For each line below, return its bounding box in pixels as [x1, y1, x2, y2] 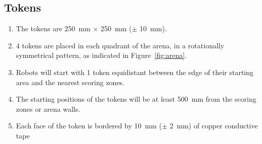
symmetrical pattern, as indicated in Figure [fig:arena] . [16, 50, 187, 60]
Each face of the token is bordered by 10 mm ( [16, 120, 162, 131]
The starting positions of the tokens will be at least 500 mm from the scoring [16, 94, 256, 104]
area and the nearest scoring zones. [16, 77, 125, 87]
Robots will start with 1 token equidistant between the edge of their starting [16, 66, 254, 77]
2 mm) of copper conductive [169, 120, 258, 131]
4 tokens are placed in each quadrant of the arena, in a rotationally [16, 40, 225, 50]
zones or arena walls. [16, 103, 80, 114]
